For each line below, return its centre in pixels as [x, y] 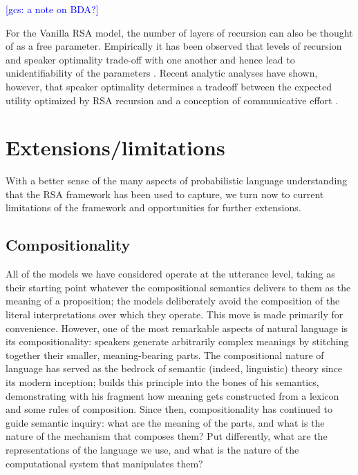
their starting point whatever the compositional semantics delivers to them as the [178, 287]
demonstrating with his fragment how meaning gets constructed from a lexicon [172, 395]
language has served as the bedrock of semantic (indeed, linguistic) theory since [174, 368]
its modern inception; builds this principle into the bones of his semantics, [162, 382]
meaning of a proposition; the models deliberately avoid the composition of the [173, 301]
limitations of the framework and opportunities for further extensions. [153, 207]
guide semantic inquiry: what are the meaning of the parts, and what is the [165, 422]
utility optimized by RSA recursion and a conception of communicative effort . [172, 100]
